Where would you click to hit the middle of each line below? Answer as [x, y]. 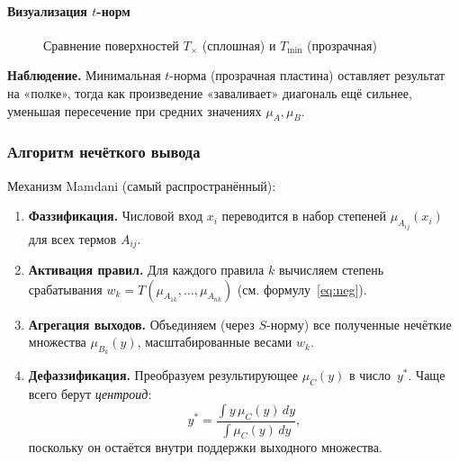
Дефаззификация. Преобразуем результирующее [163, 375]
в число [369, 375]
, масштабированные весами [215, 342]
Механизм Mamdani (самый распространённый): [142, 185]
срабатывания [65, 289]
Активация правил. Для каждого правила [146, 270]
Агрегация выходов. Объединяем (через [141, 324]
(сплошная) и [239, 45]
